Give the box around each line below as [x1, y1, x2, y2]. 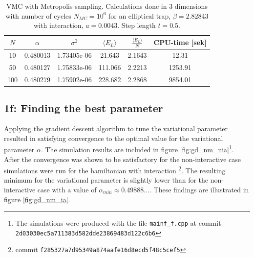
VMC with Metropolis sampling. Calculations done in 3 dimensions [6, 1, 208, 11]
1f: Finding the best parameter [4, 100, 163, 116]
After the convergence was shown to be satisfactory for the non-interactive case [4, 154, 241, 164]
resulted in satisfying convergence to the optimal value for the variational [4, 133, 223, 143]
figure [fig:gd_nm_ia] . [4, 194, 70, 204]
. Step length [117, 20, 156, 30]
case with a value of [37, 185, 97, 195]
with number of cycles [5, 10, 71, 21]
